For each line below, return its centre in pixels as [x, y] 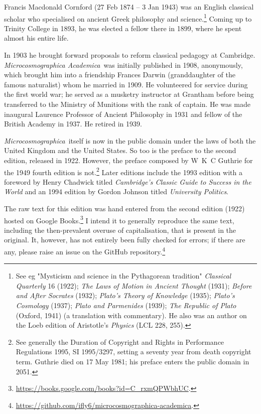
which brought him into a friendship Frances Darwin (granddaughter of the [120, 75]
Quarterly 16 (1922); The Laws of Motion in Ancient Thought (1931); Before [134, 285]
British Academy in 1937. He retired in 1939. [73, 124]
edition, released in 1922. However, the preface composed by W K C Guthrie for [128, 160]
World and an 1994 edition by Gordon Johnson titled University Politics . [116, 191]
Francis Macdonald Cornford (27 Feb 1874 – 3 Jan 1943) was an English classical [129, 7]
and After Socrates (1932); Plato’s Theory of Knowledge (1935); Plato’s [125, 295]
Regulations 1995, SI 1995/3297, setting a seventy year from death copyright [134, 352]
